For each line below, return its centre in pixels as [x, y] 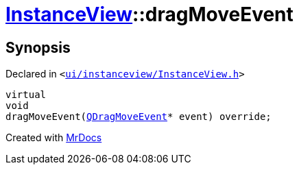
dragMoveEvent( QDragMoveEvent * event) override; [139, 117]
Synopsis [38, 47]
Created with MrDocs [54, 138]
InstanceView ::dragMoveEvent [149, 14]
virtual [26, 95]
